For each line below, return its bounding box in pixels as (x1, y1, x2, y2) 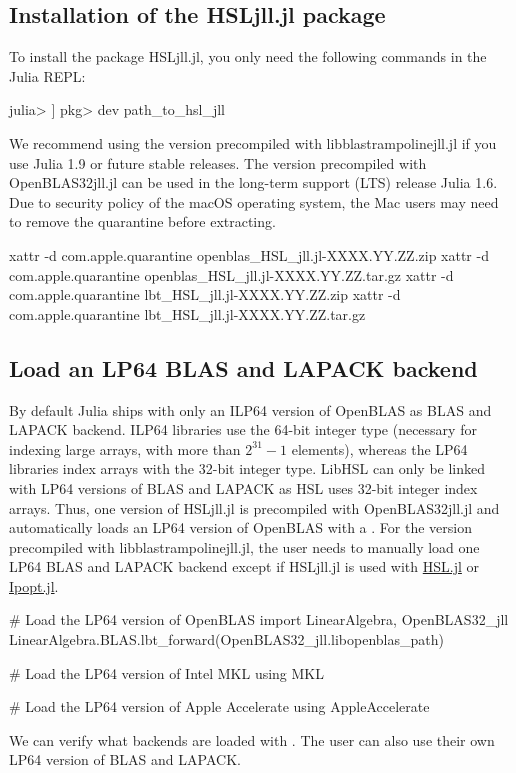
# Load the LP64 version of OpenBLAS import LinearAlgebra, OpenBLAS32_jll (9, 609, 509, 630)
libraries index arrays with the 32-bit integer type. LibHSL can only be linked (9, 458, 485, 479)
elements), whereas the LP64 (291, 438, 468, 459)
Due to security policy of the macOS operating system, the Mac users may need (9, 191, 499, 212)
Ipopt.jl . (9, 575, 59, 596)
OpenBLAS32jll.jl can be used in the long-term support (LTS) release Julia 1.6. (9, 172, 498, 193)
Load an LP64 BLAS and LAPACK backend (9, 352, 478, 383)
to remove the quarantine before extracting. (9, 211, 276, 232)
